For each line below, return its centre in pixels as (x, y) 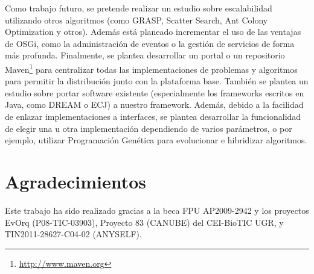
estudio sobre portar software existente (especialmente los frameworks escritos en (155, 92)
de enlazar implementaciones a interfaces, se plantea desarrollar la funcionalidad (153, 116)
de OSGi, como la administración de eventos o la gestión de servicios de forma (150, 43)
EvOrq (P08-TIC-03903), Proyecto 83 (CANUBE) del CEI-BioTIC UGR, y (144, 222)
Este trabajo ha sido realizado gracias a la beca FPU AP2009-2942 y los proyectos (157, 210)
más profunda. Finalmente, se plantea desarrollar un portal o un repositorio (145, 55)
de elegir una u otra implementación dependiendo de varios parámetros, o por (149, 128)
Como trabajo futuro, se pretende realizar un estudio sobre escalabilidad (139, 8)
